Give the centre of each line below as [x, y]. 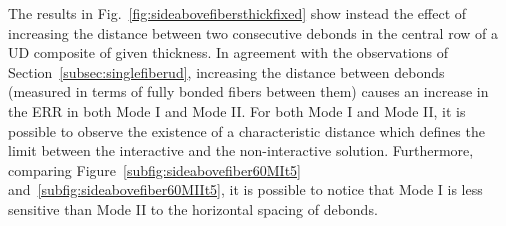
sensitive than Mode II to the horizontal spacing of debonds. [193, 208]
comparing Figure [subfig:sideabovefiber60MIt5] [154, 169]
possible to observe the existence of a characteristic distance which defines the [246, 130]
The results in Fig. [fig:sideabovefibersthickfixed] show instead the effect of [237, 13]
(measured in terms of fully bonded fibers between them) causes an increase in [248, 91]
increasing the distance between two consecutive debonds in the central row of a [253, 32]
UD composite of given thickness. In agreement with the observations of [228, 52]
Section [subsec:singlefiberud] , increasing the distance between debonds [226, 71]
